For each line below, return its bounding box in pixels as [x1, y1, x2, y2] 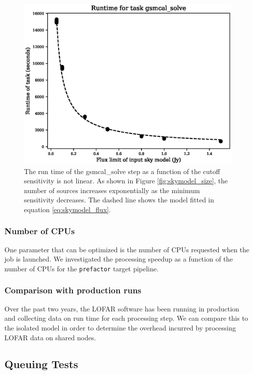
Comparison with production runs [4, 284, 141, 296]
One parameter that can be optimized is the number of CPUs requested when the [4, 244, 250, 254]
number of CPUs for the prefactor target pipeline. [4, 263, 159, 273]
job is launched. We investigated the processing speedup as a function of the [4, 254, 233, 264]
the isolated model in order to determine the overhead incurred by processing [4, 322, 236, 332]
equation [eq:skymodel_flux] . [24, 204, 111, 214]
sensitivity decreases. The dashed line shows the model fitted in [24, 195, 214, 205]
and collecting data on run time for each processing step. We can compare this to [4, 313, 248, 323]
